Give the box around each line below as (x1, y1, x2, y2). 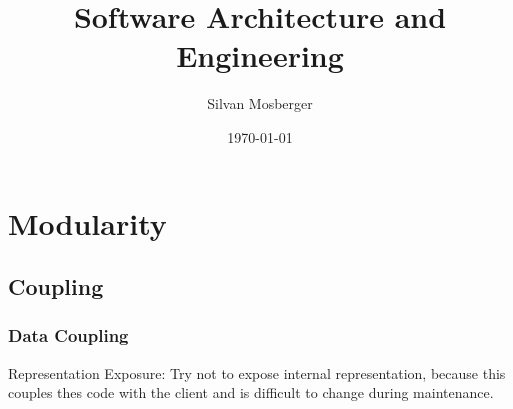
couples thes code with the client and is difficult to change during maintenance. (8, 382, 494, 403)
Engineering (176, 35, 344, 76)
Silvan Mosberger (207, 93, 313, 114)
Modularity (8, 202, 167, 243)
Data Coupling (8, 323, 129, 348)
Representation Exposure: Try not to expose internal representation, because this (8, 362, 506, 383)
